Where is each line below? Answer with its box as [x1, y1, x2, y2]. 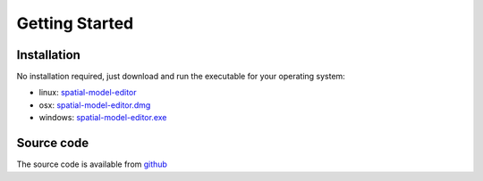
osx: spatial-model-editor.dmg [38, 99, 151, 111]
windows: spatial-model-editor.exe [38, 112, 167, 123]
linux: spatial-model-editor [38, 87, 138, 98]
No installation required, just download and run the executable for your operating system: [16, 71, 346, 82]
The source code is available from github [16, 159, 167, 169]
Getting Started [16, 13, 134, 33]
